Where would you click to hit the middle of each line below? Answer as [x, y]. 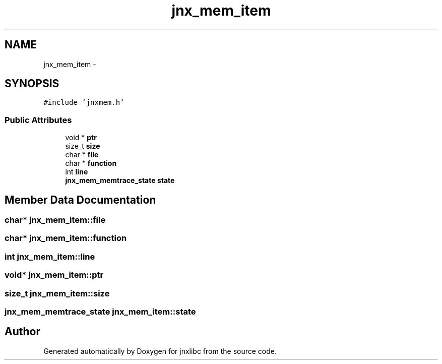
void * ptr [81, 138]
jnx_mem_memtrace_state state [120, 180]
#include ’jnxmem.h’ [84, 103]
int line [77, 172]
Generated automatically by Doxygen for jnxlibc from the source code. [160, 351]
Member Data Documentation [80, 200]
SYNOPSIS [32, 84]
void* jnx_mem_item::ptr [54, 275]
